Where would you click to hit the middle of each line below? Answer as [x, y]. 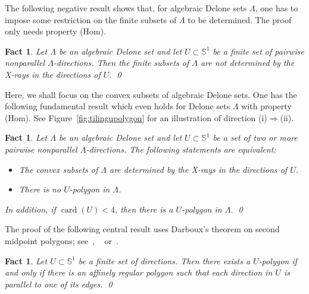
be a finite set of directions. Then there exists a [164, 260]
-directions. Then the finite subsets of [121, 63]
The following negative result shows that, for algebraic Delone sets [126, 8]
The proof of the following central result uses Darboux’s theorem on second [142, 229]
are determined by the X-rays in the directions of [198, 169]
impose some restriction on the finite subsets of [91, 19]
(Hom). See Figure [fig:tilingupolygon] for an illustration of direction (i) [136, 117]
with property [266, 106]
